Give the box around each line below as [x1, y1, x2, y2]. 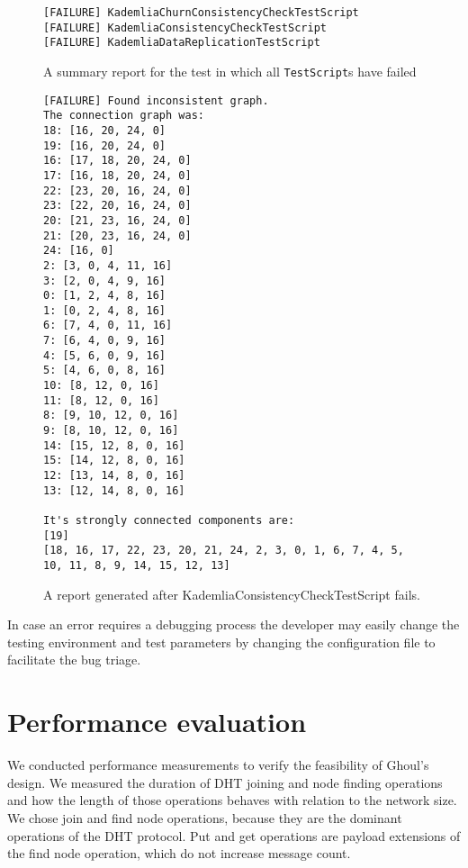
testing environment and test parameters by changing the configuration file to [7, 632, 436, 651]
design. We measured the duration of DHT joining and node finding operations [7, 773, 443, 791]
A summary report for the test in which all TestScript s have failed [43, 61, 417, 80]
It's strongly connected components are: [43, 514, 295, 527]
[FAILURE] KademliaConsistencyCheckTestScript [43, 21, 327, 34]
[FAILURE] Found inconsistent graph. [43, 94, 269, 107]
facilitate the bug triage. [7, 650, 141, 669]
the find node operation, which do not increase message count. [7, 844, 351, 863]
